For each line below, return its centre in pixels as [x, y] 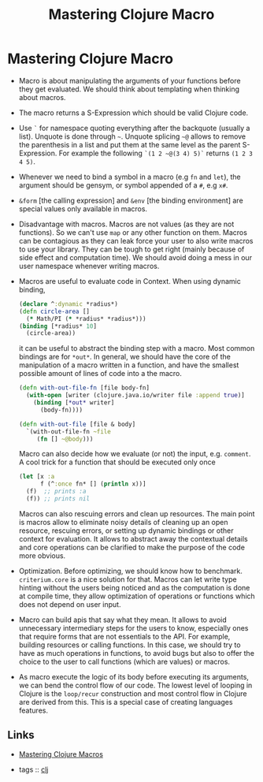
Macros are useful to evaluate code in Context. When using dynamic [130, 281]
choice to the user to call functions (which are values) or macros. [124, 661]
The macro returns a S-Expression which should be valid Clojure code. [133, 113]
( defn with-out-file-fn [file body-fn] [84, 388]
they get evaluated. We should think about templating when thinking [129, 89]
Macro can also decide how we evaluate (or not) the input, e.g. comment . [135, 454]
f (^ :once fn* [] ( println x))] [93, 484]
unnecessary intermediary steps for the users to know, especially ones [133, 627]
